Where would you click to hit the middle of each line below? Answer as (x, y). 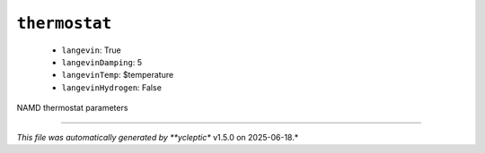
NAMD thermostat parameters (72, 108)
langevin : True (91, 50)
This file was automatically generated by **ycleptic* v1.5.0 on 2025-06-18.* (158, 137)
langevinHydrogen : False (111, 87)
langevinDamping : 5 (102, 62)
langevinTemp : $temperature (118, 75)
